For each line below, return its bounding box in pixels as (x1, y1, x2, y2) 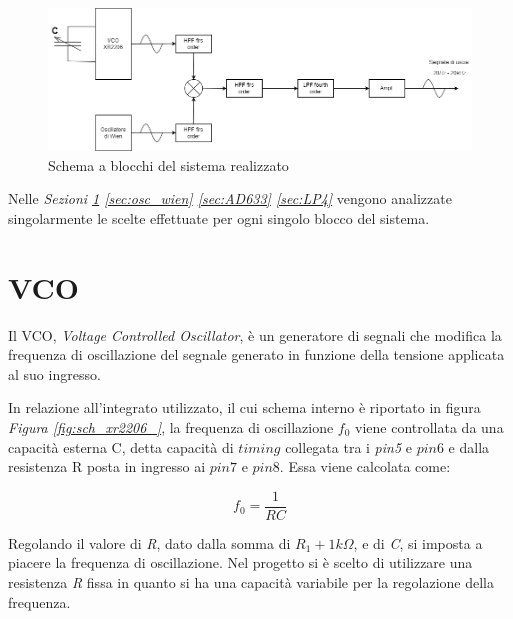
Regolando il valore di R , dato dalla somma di (8, 532, 291, 553)
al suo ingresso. (8, 363, 101, 384)
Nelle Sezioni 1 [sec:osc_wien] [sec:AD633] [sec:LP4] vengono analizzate (8, 188, 452, 209)
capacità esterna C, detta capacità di (8, 436, 234, 457)
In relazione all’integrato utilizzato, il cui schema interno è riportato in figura (8, 397, 481, 418)
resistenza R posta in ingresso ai (8, 456, 206, 477)
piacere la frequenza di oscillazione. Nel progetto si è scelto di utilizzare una (8, 552, 473, 573)
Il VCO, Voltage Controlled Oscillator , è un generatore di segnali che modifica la (8, 324, 502, 345)
